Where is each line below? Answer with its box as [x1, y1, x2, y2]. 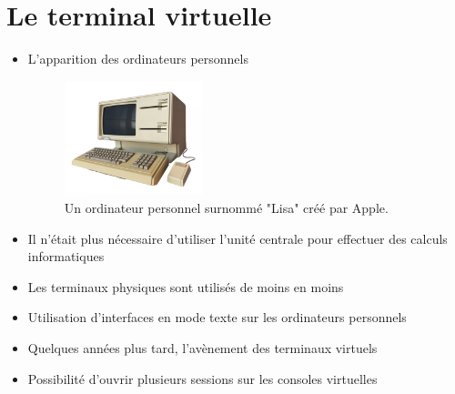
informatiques [27, 247, 105, 266]
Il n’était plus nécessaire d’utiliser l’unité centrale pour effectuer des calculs [27, 228, 448, 248]
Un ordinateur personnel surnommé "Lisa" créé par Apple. [64, 198, 389, 217]
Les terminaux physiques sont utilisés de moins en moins [27, 277, 344, 296]
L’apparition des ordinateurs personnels [27, 49, 248, 68]
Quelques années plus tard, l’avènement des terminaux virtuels [27, 338, 378, 358]
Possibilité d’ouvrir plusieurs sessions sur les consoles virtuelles [27, 369, 378, 388]
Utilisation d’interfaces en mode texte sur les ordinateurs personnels [27, 308, 407, 327]
